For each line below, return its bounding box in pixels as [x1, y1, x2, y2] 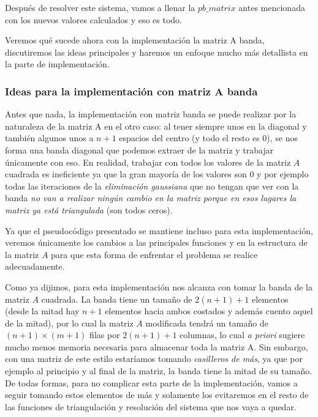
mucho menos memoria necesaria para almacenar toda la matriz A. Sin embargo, [5, 340, 308, 353]
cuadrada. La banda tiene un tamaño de [41, 292, 192, 305]
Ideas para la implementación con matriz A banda [5, 83, 258, 98]
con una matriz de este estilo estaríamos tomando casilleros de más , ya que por [5, 352, 303, 365]
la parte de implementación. [5, 57, 110, 70]
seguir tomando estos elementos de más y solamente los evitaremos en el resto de [5, 388, 309, 401]
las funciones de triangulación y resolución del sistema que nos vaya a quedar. [5, 400, 297, 413]
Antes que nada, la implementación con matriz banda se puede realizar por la [5, 108, 297, 120]
